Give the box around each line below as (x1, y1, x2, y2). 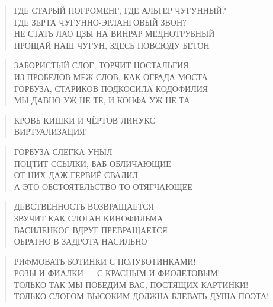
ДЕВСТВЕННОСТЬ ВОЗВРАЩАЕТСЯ (14, 200, 155, 213)
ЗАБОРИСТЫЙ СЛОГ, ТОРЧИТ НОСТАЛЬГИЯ (14, 59, 189, 71)
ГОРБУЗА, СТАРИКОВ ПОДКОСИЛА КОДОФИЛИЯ (14, 82, 208, 94)
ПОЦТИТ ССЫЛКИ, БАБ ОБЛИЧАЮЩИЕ (14, 157, 171, 169)
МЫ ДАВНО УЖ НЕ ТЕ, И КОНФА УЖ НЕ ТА (14, 94, 190, 106)
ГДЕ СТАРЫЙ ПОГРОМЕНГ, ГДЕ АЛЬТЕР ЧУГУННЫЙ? (14, 4, 226, 16)
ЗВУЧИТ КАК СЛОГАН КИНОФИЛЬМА (14, 211, 163, 224)
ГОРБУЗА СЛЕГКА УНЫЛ (14, 145, 113, 157)
